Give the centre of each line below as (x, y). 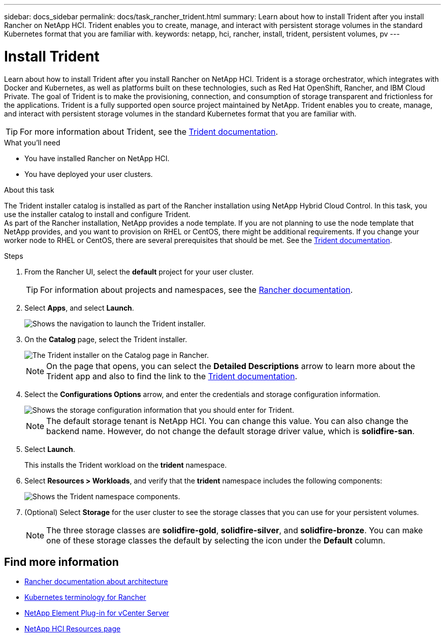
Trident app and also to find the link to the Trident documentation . (172, 376)
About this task (29, 190)
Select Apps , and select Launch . (79, 308)
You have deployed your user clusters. (89, 174)
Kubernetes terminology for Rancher (85, 597)
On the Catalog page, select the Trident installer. (106, 339)
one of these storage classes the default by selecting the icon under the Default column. (216, 540)
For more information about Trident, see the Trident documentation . (149, 131)
